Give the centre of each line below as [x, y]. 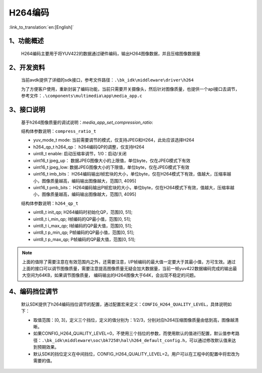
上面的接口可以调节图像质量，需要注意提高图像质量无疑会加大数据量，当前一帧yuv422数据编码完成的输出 [127, 268]
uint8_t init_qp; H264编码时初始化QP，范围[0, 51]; [83, 212]
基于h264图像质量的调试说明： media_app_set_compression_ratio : [87, 122]
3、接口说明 [27, 109]
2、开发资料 [27, 67]
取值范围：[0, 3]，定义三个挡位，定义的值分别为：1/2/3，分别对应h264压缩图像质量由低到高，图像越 [134, 320]
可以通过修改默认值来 [211, 340]
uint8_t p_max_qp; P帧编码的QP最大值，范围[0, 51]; [84, 239]
